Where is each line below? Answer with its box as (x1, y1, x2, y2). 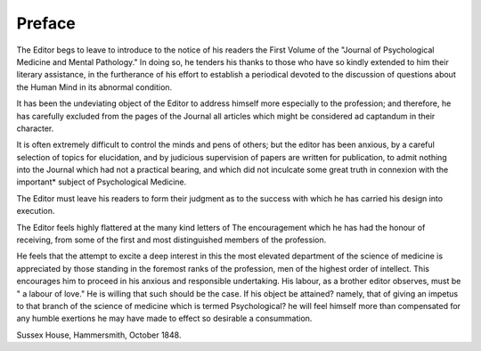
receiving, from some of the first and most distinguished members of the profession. (16, 234, 327, 245)
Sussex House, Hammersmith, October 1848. (16, 330, 182, 340)
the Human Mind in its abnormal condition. (16, 81, 173, 93)
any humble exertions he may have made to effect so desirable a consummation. (16, 313, 313, 324)
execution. (16, 206, 55, 216)
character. (16, 123, 54, 134)
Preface (16, 13, 76, 33)
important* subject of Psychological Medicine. (16, 176, 187, 187)
